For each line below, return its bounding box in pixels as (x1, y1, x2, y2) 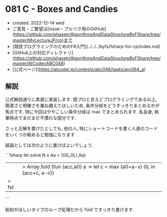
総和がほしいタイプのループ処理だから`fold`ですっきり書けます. (5, 207, 134, 213)
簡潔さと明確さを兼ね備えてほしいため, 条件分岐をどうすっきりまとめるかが (5, 103, 160, 108)
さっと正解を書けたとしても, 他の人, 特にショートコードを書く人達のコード (5, 125, 158, 131)
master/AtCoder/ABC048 (12, 60, 64, 66)
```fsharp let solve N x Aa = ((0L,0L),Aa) (5, 152, 86, 158)
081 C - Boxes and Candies (5, 3, 118, 15)
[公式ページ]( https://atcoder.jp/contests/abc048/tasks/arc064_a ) (12, 66, 146, 72)
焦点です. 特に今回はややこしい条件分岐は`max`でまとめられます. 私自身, (5, 108, 154, 114)
